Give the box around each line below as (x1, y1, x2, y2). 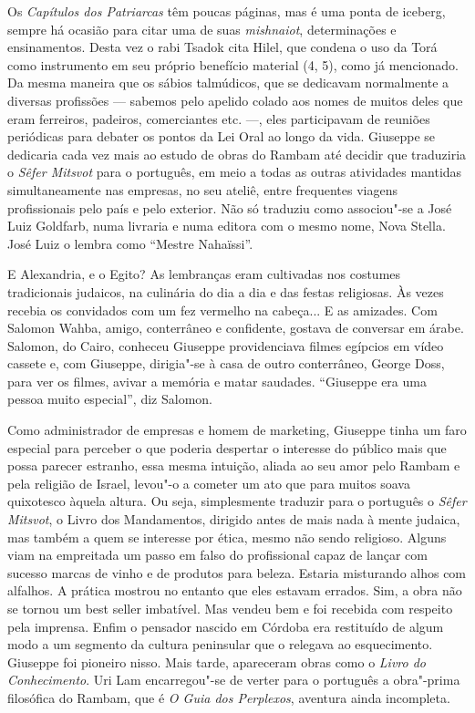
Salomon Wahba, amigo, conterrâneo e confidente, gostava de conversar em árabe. (7, 318, 464, 337)
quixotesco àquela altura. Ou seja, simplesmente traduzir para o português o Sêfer (7, 491, 467, 511)
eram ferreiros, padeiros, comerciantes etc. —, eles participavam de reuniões (7, 108, 430, 128)
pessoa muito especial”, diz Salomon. (7, 389, 212, 408)
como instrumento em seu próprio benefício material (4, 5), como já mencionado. (7, 55, 459, 74)
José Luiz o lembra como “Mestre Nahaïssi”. (7, 233, 253, 253)
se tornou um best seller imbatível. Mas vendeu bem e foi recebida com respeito (7, 599, 453, 617)
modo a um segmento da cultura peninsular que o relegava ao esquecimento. (7, 635, 433, 654)
